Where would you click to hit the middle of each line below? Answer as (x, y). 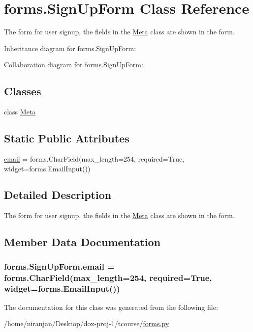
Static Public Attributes (67, 138)
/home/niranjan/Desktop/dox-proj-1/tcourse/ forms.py (87, 323)
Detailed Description (58, 195)
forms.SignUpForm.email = (59, 266)
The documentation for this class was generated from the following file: (111, 307)
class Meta (20, 112)
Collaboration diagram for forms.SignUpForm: (74, 65)
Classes (23, 91)
